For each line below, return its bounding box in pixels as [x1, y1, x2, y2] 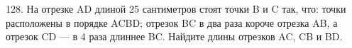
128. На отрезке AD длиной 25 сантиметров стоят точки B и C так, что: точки [6, 1, 346, 16]
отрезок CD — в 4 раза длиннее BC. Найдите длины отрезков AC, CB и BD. [6, 29, 343, 44]
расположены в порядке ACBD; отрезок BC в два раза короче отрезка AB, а [6, 15, 338, 30]
